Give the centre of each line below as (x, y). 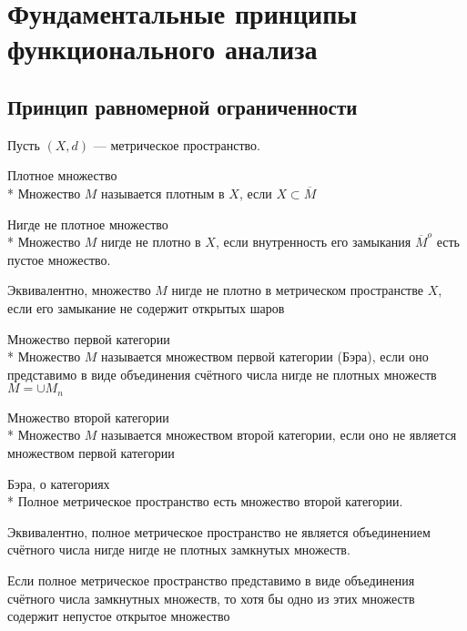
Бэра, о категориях (59, 483)
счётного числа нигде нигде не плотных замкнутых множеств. (179, 550)
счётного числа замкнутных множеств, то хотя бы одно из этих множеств (211, 598)
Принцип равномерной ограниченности (183, 106)
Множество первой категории (89, 338)
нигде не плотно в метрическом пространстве (297, 290)
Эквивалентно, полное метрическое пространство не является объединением (219, 531)
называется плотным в (163, 193)
